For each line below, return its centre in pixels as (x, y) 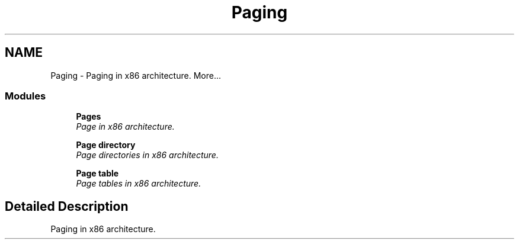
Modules (25, 96)
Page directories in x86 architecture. (147, 155)
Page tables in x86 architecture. (139, 184)
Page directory (106, 145)
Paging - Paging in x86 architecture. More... (136, 75)
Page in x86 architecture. (125, 127)
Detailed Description (67, 206)
